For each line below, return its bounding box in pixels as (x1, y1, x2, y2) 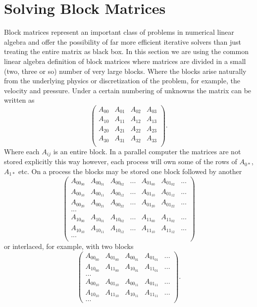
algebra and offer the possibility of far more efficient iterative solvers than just (4, 36, 241, 47)
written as (4, 95, 35, 105)
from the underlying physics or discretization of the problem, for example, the (4, 75, 240, 86)
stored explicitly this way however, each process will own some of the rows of (4, 156, 237, 167)
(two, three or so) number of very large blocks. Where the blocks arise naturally (4, 65, 247, 76)
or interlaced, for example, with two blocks (4, 241, 134, 251)
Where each (4, 146, 40, 156)
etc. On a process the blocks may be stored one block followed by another (18, 166, 242, 176)
